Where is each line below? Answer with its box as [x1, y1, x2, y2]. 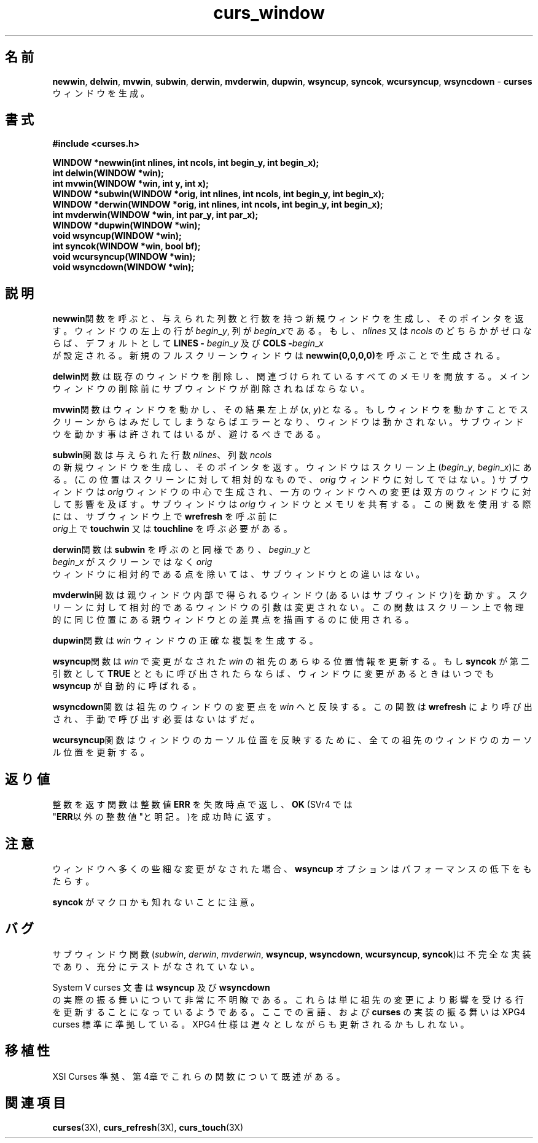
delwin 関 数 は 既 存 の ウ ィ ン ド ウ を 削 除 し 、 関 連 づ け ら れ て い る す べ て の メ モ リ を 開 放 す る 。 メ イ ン [52, 371, 530, 382]
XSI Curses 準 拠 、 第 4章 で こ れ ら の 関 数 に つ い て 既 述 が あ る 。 [52, 1071, 345, 1082]
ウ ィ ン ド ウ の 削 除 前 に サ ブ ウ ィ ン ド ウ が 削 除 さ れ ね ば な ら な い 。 [52, 383, 370, 394]
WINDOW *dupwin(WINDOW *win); [52, 220, 201, 231]
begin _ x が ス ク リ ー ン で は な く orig [52, 556, 212, 568]
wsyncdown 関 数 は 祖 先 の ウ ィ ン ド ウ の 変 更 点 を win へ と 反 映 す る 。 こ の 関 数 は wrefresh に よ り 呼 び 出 [52, 701, 532, 712]
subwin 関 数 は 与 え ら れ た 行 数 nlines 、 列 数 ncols [52, 450, 272, 461]
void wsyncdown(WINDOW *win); [52, 262, 195, 273]
